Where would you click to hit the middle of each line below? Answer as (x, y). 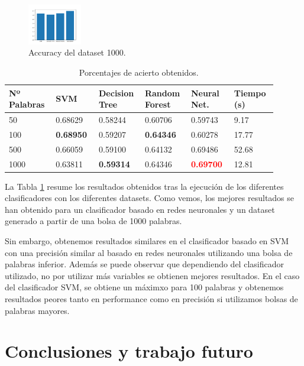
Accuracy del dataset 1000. (77, 52)
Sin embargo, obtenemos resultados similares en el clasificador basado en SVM (147, 240)
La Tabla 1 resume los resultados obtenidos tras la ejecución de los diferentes (144, 186)
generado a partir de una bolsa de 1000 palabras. (93, 221)
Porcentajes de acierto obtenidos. (139, 72)
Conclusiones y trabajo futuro (129, 351)
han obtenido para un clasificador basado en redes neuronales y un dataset (140, 209)
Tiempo (250, 93)
